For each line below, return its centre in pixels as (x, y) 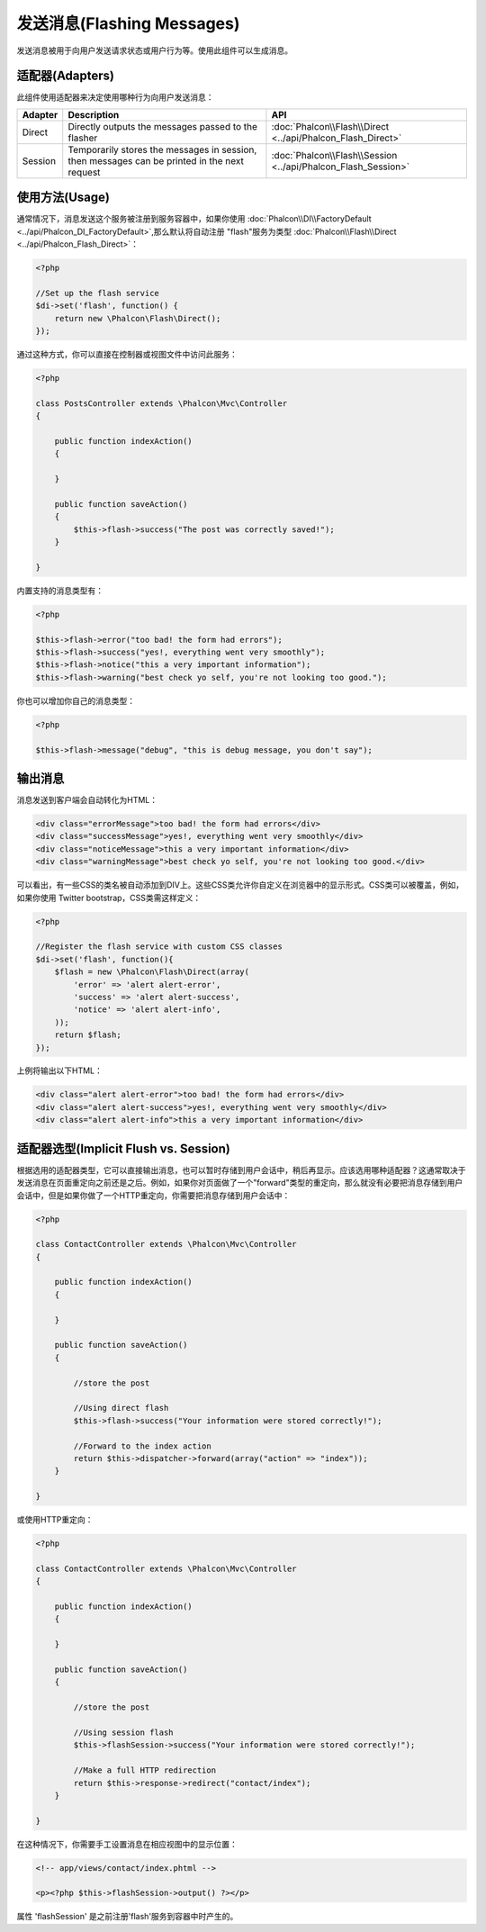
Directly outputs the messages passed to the (163, 126)
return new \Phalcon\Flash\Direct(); (138, 318)
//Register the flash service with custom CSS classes (159, 947)
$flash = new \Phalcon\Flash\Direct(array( (152, 972)
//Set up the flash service (97, 293)
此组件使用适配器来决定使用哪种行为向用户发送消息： (115, 97)
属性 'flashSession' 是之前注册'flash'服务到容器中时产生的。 (127, 1917)
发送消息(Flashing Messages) (128, 23)
